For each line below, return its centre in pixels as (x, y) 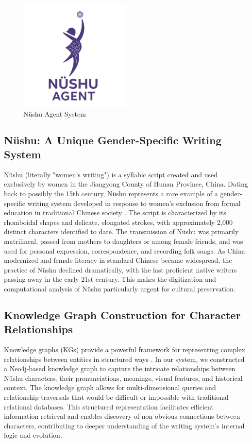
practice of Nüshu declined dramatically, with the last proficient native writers (120, 269)
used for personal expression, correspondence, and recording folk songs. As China (125, 250)
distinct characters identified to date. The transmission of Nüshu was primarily (121, 231)
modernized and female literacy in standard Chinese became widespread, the (118, 260)
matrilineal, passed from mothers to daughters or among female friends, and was (124, 241)
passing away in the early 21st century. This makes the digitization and (110, 279)
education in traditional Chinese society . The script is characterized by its (115, 213)
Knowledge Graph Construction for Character (122, 315)
